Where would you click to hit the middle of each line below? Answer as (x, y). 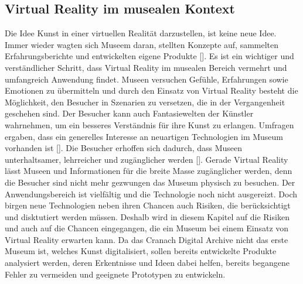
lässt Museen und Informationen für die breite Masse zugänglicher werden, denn (149, 171)
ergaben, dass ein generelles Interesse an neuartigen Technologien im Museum (144, 136)
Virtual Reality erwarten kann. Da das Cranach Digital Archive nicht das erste (147, 239)
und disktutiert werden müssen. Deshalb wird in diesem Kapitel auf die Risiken (147, 216)
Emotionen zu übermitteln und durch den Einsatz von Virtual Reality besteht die (151, 90)
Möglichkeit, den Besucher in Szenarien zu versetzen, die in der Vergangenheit (145, 102)
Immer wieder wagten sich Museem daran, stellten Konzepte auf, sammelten (142, 44)
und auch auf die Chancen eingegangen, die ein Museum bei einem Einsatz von (147, 228)
